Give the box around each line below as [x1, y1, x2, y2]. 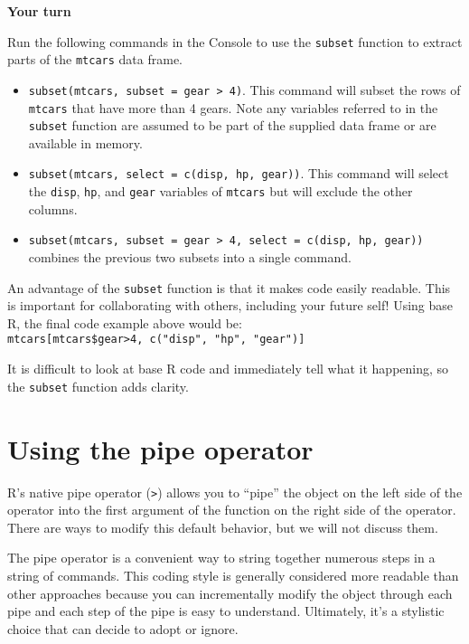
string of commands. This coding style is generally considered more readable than [7, 565, 459, 584]
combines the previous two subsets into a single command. [28, 248, 352, 267]
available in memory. [28, 133, 143, 152]
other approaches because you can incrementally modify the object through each [7, 583, 453, 602]
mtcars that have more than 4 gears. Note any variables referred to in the [28, 98, 438, 117]
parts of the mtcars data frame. [7, 50, 183, 69]
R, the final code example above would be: [7, 313, 242, 332]
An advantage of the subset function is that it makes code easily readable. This [7, 278, 451, 297]
